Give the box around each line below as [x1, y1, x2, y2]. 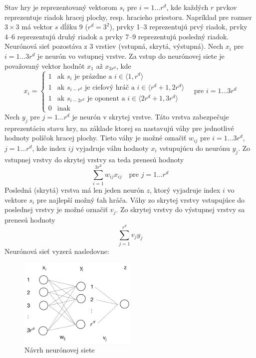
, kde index [32, 142, 66, 153]
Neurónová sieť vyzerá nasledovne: [4, 245, 109, 256]
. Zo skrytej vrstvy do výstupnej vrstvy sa [116, 204, 245, 215]
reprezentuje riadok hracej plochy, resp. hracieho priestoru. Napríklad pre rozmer [4, 11, 252, 22]
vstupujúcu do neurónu [159, 142, 230, 153]
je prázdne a [74, 73, 112, 80]
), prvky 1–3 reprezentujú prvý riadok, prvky [109, 21, 248, 32]
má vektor [21, 21, 53, 32]
